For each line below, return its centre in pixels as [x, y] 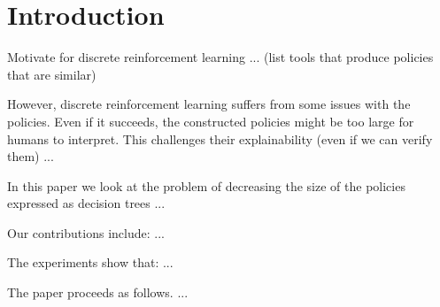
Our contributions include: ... [86, 232]
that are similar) [52, 74]
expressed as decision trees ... [86, 203]
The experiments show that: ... [90, 262]
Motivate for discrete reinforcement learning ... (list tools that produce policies [220, 57]
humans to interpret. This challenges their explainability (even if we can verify [220, 138]
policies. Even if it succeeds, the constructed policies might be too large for [211, 121]
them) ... [31, 156]
